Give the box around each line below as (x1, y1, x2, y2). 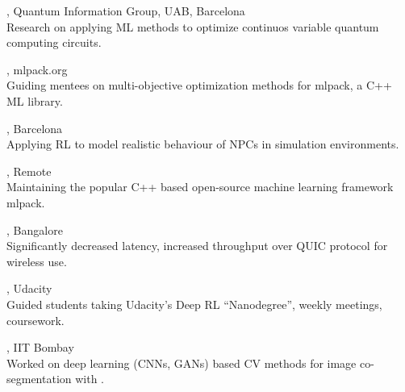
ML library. (6, 92, 63, 109)
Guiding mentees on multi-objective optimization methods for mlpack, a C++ (6, 77, 392, 94)
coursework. (6, 311, 65, 328)
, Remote (6, 162, 52, 179)
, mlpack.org (6, 60, 68, 77)
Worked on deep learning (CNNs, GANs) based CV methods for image (6, 354, 357, 371)
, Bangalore (6, 221, 63, 238)
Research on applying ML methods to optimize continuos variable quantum (6, 18, 379, 35)
